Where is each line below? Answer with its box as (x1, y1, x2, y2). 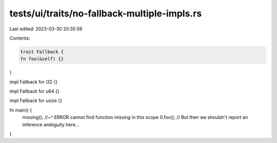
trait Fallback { (20, 49, 64, 55)
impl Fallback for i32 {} (9, 79, 58, 85)
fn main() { (9, 107, 32, 113)
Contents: (9, 35, 30, 41)
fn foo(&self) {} (20, 56, 64, 62)
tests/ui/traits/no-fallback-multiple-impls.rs (9, 8, 202, 19)
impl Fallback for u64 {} (9, 88, 60, 95)
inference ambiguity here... (22, 121, 80, 128)
